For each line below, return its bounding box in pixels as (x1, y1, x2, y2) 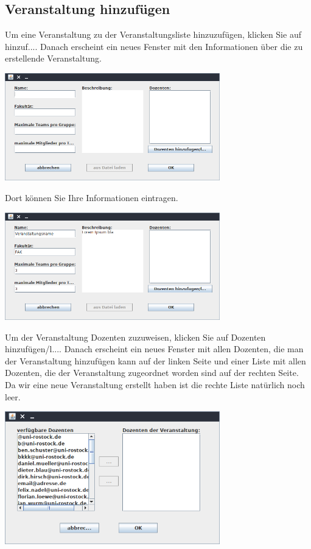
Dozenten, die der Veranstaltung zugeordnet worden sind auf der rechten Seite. (5, 366, 299, 379)
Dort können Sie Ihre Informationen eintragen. (5, 191, 178, 204)
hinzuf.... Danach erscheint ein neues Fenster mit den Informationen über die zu (5, 40, 303, 52)
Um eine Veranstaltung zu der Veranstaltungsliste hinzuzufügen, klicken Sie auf (5, 28, 301, 41)
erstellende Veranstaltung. (5, 52, 102, 65)
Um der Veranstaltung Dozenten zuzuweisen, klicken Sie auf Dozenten (5, 330, 266, 343)
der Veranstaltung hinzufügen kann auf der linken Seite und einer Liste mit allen (5, 354, 306, 367)
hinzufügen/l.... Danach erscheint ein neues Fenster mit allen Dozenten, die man (5, 342, 304, 355)
